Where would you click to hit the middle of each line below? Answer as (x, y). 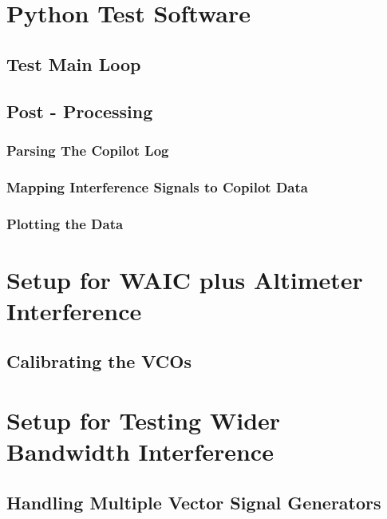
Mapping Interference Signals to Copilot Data (157, 186)
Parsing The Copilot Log (88, 150)
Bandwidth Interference (140, 452)
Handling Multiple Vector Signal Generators (194, 502)
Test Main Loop (74, 63)
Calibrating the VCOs (99, 361)
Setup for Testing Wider (144, 420)
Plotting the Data (65, 223)
